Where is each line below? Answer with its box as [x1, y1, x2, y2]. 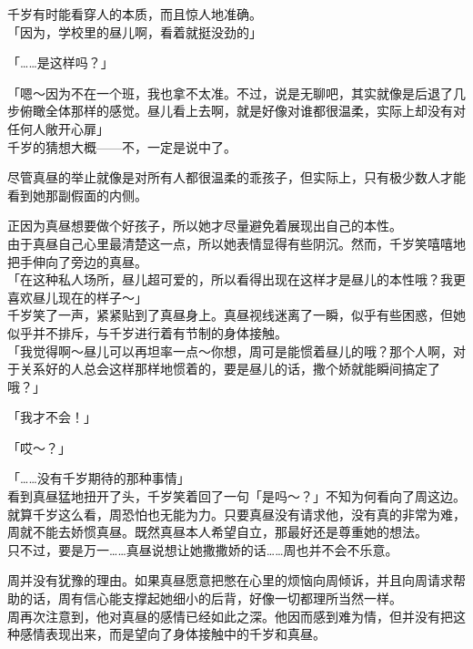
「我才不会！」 [7, 407, 96, 427]
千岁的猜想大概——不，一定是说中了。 [7, 137, 236, 156]
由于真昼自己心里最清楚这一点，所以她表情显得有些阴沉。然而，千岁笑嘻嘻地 [7, 233, 466, 252]
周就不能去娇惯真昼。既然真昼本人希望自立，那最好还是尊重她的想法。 [7, 522, 428, 541]
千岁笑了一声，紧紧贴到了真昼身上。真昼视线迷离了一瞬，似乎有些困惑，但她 [7, 305, 466, 324]
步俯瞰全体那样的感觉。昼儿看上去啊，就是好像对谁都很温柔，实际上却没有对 [7, 101, 466, 120]
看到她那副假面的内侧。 [7, 185, 147, 204]
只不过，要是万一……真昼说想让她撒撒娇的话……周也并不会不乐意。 [7, 540, 398, 559]
